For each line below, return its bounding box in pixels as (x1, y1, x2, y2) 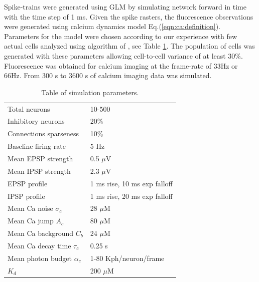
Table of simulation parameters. (41, 87, 139, 97)
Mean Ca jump (8, 215, 54, 226)
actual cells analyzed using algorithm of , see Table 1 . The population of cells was (4, 41, 255, 51)
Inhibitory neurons (8, 116, 65, 126)
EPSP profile (8, 178, 48, 188)
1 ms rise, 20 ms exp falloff (90, 190, 173, 201)
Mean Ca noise (8, 203, 53, 213)
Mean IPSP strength (8, 165, 71, 176)
